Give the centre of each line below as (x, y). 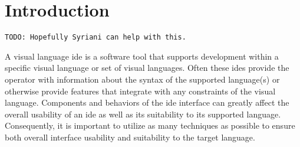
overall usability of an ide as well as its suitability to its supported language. (143, 114)
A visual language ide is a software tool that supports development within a (142, 56)
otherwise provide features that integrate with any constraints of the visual (140, 91)
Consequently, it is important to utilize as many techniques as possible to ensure (150, 125)
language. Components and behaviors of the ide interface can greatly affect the (147, 102)
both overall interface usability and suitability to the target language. (130, 137)
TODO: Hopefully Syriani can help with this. (95, 37)
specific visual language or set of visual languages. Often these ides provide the (147, 68)
